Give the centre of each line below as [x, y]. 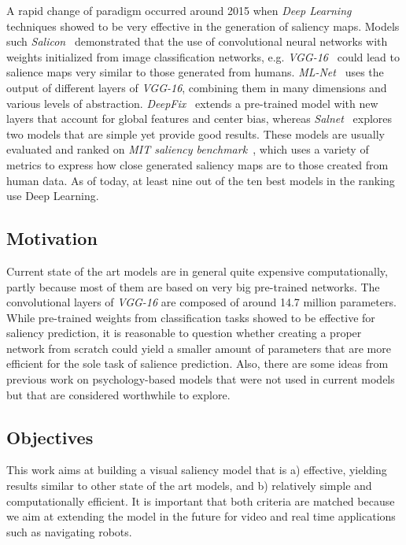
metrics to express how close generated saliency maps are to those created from [197, 164]
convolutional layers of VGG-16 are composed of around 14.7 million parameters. [201, 302]
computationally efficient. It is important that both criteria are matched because [201, 501]
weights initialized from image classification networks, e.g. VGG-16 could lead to [203, 56]
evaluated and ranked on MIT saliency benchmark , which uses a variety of [188, 149]
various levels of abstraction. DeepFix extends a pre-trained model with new [192, 103]
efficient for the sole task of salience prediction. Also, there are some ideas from [197, 363]
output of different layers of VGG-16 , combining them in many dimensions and [197, 87]
